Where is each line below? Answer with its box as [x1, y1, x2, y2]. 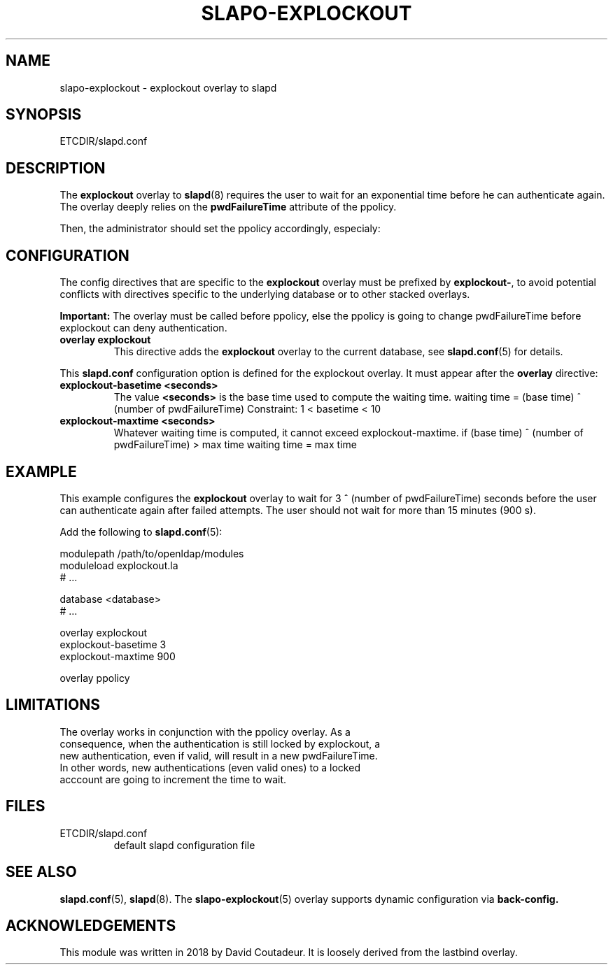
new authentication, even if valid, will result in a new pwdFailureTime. [59, 749, 378, 762]
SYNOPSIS [6, 106, 82, 124]
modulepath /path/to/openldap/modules [59, 547, 244, 559]
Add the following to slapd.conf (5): [59, 525, 223, 538]
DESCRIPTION [6, 159, 106, 177]
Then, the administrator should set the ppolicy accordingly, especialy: [59, 222, 381, 235]
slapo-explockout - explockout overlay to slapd [59, 81, 277, 94]
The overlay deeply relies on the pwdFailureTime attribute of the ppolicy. [59, 201, 397, 213]
